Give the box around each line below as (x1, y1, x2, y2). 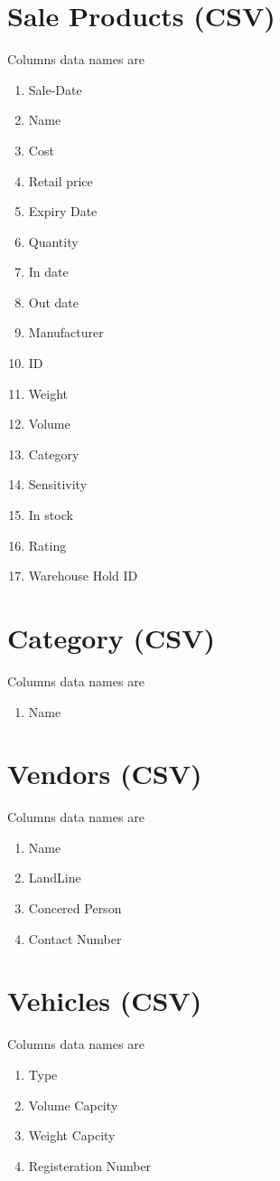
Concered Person (28, 899, 122, 918)
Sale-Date (28, 80, 82, 99)
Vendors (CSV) (7, 755, 202, 792)
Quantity (28, 231, 79, 250)
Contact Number (28, 929, 122, 948)
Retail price (28, 171, 93, 190)
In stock (28, 505, 73, 524)
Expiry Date (28, 202, 98, 221)
